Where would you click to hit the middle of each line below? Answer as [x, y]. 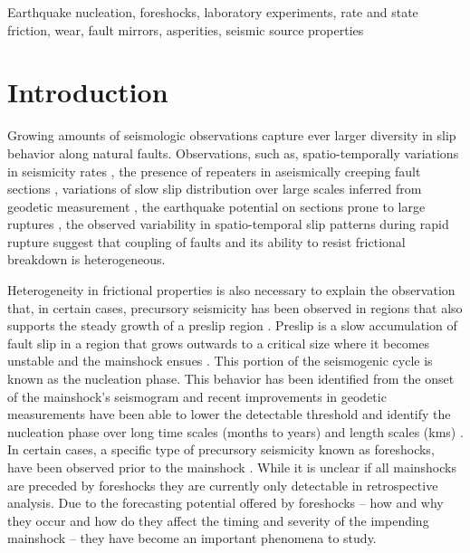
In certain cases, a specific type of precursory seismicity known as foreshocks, [221, 449]
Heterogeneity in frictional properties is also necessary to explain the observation [231, 290]
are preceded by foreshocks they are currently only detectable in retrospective [223, 485]
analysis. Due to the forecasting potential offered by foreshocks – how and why [225, 503]
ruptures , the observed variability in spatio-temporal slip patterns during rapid [228, 224]
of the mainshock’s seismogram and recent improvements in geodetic [197, 396]
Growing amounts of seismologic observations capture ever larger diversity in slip [232, 135]
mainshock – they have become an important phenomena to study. [192, 538]
